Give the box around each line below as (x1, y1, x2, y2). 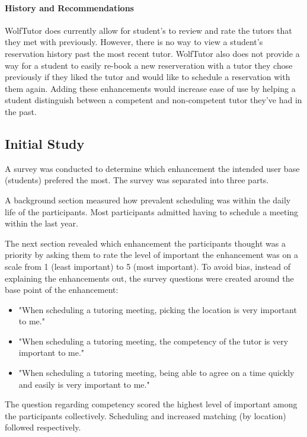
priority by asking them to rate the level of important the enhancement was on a (5, 248, 298, 261)
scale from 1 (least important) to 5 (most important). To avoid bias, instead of (5, 260, 290, 272)
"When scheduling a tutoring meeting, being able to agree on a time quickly (18, 366, 295, 379)
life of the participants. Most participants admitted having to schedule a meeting (5, 205, 299, 218)
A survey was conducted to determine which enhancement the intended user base (5, 162, 300, 174)
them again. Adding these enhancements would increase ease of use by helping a (5, 82, 296, 94)
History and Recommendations (5, 1, 134, 14)
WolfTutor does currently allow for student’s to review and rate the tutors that (5, 24, 292, 36)
